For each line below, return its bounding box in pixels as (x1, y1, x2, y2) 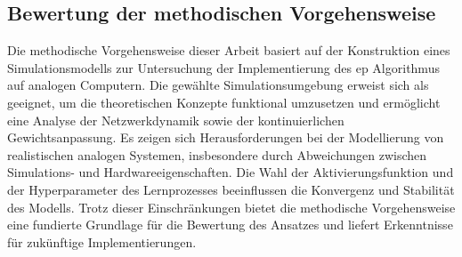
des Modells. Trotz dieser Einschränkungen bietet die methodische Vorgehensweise (7, 197, 456, 216)
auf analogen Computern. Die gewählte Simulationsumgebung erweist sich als (7, 76, 429, 94)
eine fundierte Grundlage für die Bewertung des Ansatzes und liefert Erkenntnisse (7, 215, 453, 234)
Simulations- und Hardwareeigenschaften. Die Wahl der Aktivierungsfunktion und (7, 163, 454, 181)
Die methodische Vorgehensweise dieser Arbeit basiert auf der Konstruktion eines (7, 41, 450, 60)
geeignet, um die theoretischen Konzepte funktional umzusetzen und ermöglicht (7, 92, 441, 111)
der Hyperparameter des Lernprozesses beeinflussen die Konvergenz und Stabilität (7, 180, 455, 198)
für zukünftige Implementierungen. (7, 232, 197, 251)
